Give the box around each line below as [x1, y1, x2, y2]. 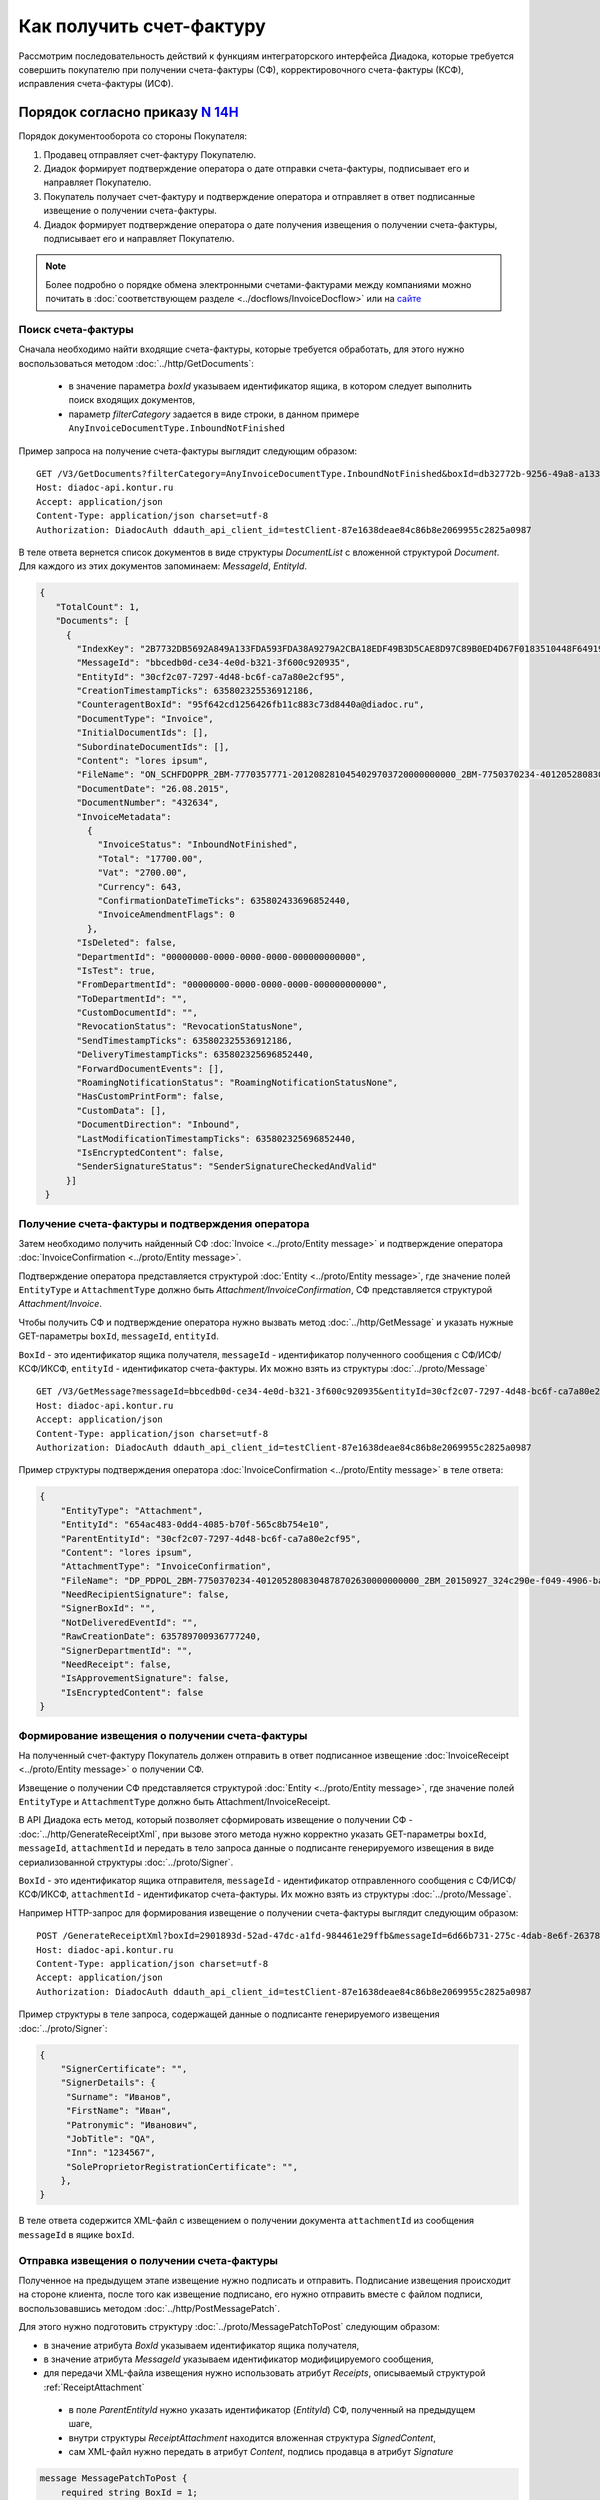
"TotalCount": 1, [55, 601, 140, 612]
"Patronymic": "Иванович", [65, 2119, 199, 2130]
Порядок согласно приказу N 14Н [18, 104, 239, 121]
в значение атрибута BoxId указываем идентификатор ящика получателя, [43, 2339, 360, 2351]
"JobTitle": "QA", [65, 2133, 157, 2144]
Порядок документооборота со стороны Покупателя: [18, 130, 248, 142]
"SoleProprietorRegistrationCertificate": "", [65, 2161, 299, 2172]
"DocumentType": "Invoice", [76, 713, 214, 724]
